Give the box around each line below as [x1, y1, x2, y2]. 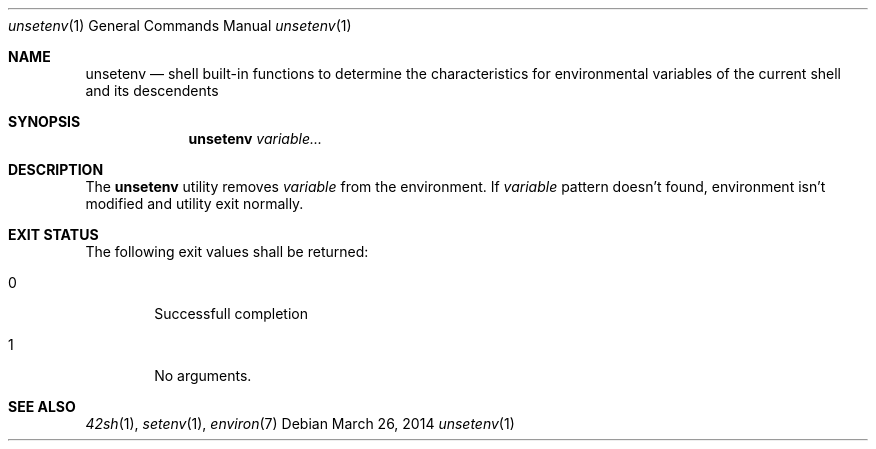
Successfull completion [154, 305, 308, 322]
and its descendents [85, 82, 219, 99]
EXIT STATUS [8, 226, 99, 243]
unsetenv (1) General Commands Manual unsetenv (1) [8, 17, 352, 34]
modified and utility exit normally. [85, 195, 304, 212]
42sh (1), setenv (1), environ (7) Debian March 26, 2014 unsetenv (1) [85, 415, 515, 432]
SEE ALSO [8, 398, 76, 415]
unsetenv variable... [188, 130, 323, 147]
